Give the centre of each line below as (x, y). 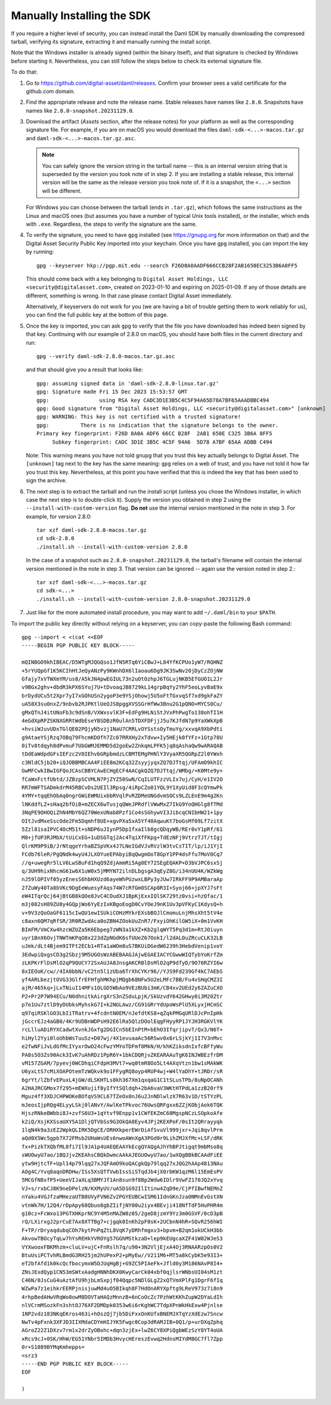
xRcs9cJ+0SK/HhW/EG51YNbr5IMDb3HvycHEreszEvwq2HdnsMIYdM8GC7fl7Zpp (122, 1339)
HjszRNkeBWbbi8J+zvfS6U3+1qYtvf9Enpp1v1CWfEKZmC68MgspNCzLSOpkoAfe (122, 1113)
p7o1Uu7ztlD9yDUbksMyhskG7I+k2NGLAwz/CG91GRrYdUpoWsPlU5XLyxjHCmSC (122, 1005)
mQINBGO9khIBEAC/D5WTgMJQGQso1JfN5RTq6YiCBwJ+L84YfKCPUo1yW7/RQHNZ (122, 662)
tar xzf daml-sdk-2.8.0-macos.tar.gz (92, 530)
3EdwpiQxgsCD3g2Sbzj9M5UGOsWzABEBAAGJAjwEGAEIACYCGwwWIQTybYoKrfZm (122, 954)
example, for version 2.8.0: (59, 516)
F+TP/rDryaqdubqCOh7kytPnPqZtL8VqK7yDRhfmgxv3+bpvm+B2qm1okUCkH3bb (122, 1230)
